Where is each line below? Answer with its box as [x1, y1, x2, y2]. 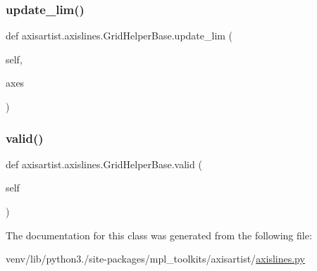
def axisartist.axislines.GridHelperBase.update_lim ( [6, 28, 233, 43]
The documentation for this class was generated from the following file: [6, 227, 312, 242]
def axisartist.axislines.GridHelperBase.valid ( [6, 156, 202, 171]
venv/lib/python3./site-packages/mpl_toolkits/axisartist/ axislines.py [6, 251, 305, 266]
